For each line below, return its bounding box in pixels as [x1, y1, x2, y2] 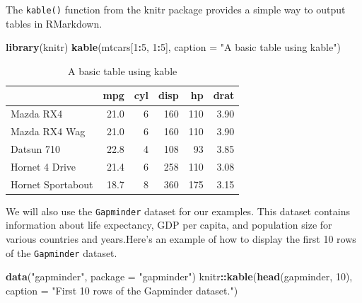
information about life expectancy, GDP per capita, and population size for [6, 217, 332, 232]
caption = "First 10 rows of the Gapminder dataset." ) [6, 282, 238, 297]
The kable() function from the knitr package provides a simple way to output [6, 2, 346, 16]
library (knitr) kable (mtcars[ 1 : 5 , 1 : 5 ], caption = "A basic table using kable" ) [6, 40, 341, 55]
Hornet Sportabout [11, 176, 93, 191]
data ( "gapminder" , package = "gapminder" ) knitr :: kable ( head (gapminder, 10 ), [6, 269, 353, 284]
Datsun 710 [11, 141, 60, 156]
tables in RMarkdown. [6, 16, 103, 30]
